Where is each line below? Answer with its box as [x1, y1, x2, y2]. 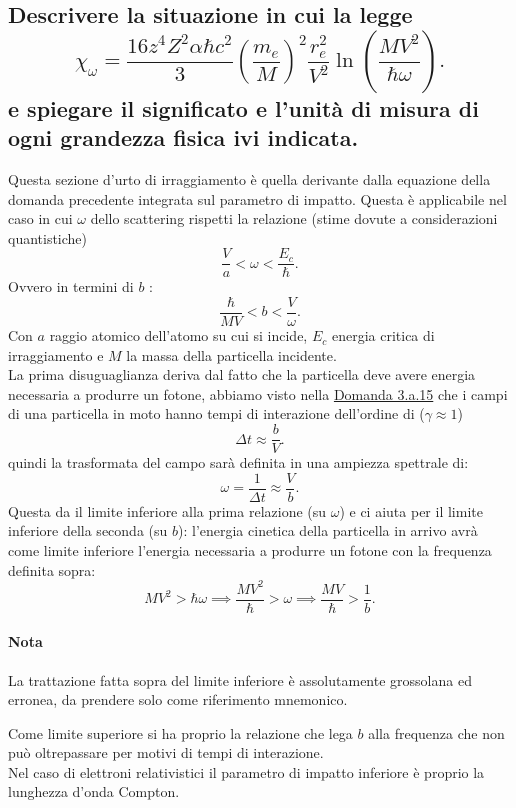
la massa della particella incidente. [126, 344, 337, 365]
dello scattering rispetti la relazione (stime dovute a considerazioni [90, 208, 498, 229]
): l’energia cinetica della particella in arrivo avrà [177, 520, 478, 541]
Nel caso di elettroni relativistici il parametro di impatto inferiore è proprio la [8, 761, 485, 782]
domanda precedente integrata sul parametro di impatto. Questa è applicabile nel [8, 188, 507, 209]
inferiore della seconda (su [8, 520, 168, 541]
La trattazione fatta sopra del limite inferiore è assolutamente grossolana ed [8, 669, 472, 690]
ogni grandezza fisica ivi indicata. [8, 122, 359, 153]
